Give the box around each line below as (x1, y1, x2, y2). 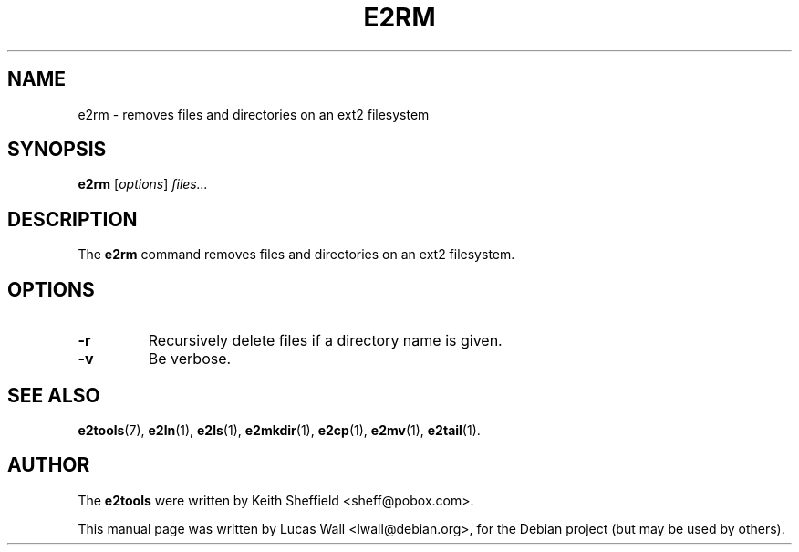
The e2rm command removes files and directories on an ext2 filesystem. (78, 246, 515, 263)
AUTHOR (7, 453, 90, 477)
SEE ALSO (7, 383, 100, 407)
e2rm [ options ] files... (78, 176, 208, 193)
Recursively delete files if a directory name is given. (148, 331, 503, 350)
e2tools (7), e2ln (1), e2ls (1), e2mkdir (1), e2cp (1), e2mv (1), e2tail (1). (78, 422, 481, 438)
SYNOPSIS (7, 138, 107, 161)
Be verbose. (148, 349, 232, 369)
